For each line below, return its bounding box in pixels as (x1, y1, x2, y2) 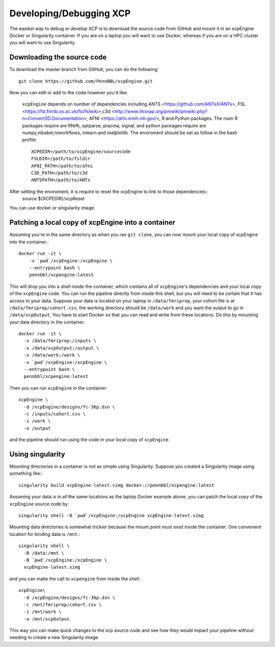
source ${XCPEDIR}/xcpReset (22, 196, 85, 202)
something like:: (9, 470, 43, 476)
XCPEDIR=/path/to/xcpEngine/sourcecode (31, 148, 131, 154)
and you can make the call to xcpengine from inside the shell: (9, 576, 141, 582)
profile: (22, 137, 38, 143)
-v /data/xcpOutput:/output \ (23, 345, 99, 351)
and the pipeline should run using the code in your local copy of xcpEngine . (9, 437, 170, 443)
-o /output (23, 425, 51, 431)
